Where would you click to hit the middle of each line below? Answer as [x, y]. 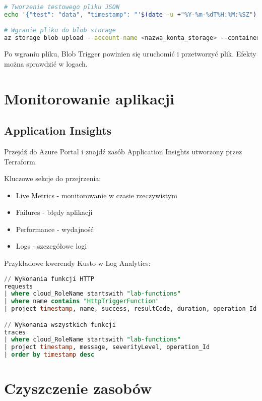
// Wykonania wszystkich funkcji [60, 325]
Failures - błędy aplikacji [54, 212]
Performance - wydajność [55, 229]
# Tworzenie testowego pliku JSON [62, 7]
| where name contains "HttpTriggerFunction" [82, 301]
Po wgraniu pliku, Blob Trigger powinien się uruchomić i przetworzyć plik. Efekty [130, 54]
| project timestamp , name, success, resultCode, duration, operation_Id [130, 309]
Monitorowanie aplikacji [89, 98]
